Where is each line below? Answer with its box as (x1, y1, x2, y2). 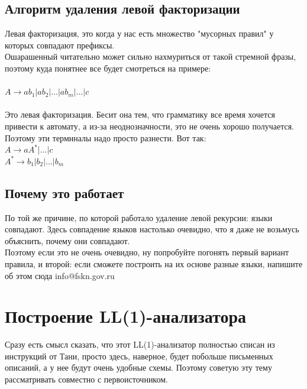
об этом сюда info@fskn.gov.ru (5, 269, 115, 281)
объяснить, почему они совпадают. (5, 234, 130, 247)
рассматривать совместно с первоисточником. (5, 373, 168, 385)
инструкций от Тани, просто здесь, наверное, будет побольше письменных (5, 349, 273, 362)
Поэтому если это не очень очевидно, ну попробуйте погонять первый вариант (5, 246, 289, 258)
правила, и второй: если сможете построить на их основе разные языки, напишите (5, 257, 303, 270)
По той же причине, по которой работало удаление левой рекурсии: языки (5, 211, 273, 223)
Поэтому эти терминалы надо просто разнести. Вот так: (5, 131, 206, 144)
